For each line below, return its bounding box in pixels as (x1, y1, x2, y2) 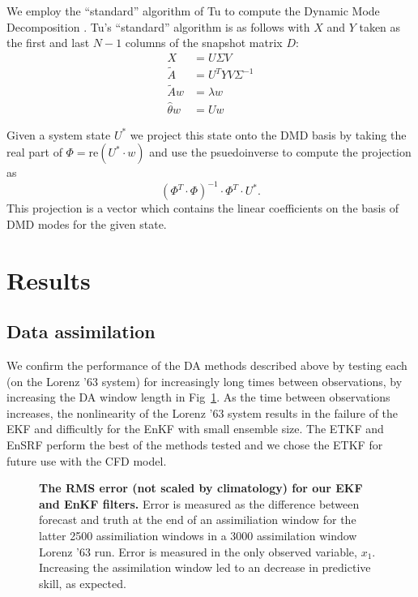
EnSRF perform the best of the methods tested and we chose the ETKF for (6, 436, 383, 453)
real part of (6, 144, 62, 161)
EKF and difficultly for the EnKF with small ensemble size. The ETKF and (6, 420, 384, 437)
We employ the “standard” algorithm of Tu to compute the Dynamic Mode (6, 2, 380, 19)
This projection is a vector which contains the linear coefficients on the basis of (6, 200, 399, 217)
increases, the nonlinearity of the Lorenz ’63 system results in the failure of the (6, 404, 399, 421)
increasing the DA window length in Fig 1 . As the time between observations (6, 389, 390, 406)
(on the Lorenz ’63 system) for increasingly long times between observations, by (6, 372, 403, 389)
